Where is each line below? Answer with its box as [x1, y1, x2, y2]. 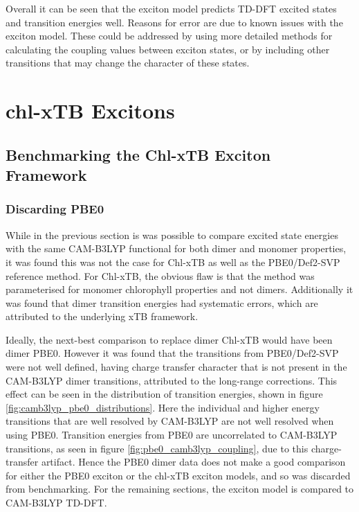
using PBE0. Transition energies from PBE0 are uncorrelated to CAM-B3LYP [6, 427, 338, 442]
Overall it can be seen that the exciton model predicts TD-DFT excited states [6, 1, 337, 15]
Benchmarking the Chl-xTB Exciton [6, 143, 271, 165]
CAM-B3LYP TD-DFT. [6, 495, 107, 510]
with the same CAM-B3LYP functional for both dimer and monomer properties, [6, 241, 347, 256]
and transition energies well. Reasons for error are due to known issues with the [6, 15, 343, 29]
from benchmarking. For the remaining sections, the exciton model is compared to [6, 482, 354, 496]
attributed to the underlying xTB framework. [6, 309, 199, 324]
